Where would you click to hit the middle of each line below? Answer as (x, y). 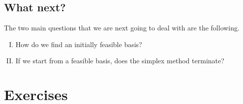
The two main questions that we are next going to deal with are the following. (122, 28)
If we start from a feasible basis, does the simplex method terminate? (120, 61)
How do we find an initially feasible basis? (79, 44)
